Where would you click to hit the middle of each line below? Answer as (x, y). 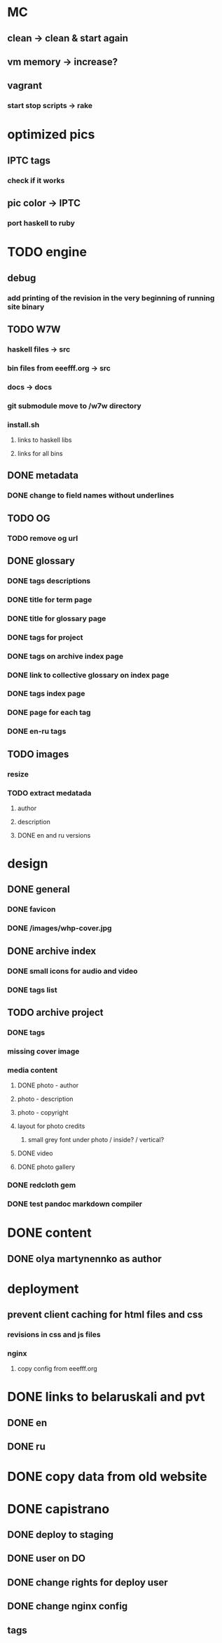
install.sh (23, 424)
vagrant (25, 86)
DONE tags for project (45, 637)
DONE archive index (52, 951)
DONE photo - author (48, 1085)
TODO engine (47, 252)
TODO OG (29, 518)
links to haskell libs (44, 440)
